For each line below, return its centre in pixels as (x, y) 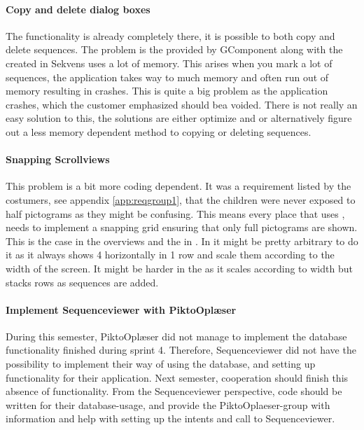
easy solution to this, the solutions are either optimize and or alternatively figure (179, 118)
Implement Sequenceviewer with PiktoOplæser (121, 309)
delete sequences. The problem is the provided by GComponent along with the (174, 49)
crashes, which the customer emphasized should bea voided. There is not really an (182, 104)
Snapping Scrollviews (58, 159)
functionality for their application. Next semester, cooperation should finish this (177, 377)
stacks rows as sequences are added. (82, 282)
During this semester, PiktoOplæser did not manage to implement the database (176, 336)
